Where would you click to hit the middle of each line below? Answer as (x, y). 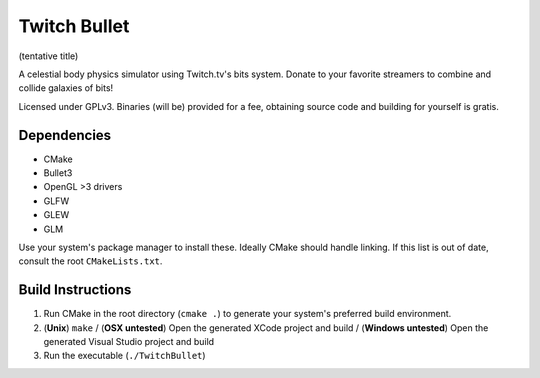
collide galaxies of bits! (66, 88)
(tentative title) (48, 56)
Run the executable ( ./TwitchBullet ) (124, 356)
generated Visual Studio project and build (129, 342)
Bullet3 (58, 173)
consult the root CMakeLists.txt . (90, 261)
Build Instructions (75, 290)
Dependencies (65, 135)
